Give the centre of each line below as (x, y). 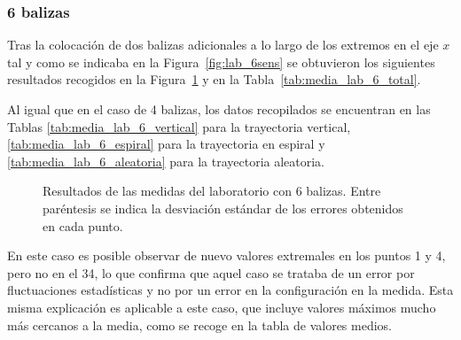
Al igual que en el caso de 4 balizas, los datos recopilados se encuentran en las (219, 109)
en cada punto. (83, 225)
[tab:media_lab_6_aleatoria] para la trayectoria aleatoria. (166, 161)
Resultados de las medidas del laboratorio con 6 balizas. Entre (212, 191)
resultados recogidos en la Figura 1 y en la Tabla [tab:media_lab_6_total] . (214, 79)
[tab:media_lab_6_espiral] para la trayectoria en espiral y (166, 144)
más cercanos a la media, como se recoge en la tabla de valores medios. (199, 325)
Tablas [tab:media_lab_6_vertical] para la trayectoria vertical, (179, 126)
